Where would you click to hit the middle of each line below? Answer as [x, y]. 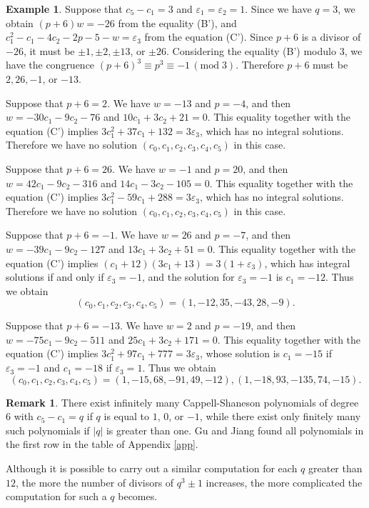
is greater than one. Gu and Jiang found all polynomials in [235, 430]
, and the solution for [188, 277]
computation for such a [56, 496]
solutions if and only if [55, 277]
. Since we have [278, 9]
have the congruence [50, 65]
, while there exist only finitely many [280, 416]
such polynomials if [48, 430]
